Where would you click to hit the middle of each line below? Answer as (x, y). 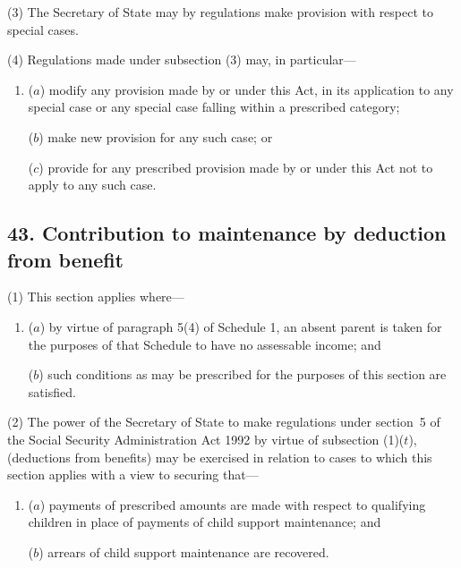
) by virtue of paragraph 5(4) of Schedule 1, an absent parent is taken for (241, 326)
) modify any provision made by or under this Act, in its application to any (247, 89)
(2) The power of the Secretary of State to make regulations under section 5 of (224, 422)
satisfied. (52, 391)
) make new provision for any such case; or (156, 136)
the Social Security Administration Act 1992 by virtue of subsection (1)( (206, 439)
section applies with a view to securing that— (133, 475)
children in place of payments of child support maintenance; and (205, 522)
